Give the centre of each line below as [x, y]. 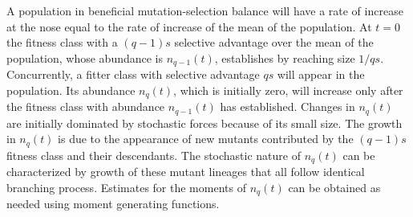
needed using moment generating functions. [113, 204]
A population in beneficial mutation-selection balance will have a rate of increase [205, 10]
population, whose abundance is [85, 57]
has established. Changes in [287, 106]
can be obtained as [334, 187]
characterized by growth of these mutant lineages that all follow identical [186, 172]
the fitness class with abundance [86, 106]
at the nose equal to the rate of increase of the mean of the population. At [189, 26]
